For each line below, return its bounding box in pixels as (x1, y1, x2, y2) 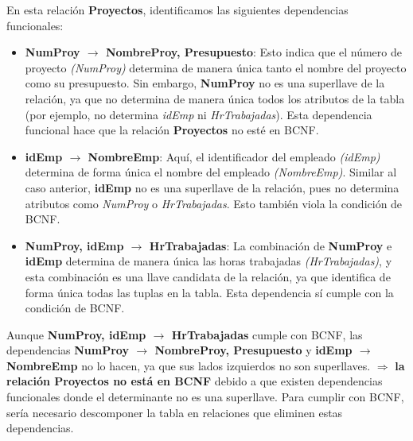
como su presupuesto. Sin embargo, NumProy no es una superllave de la (25, 75, 385, 91)
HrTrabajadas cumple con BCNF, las (171, 326, 363, 342)
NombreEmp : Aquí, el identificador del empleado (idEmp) (88, 148, 380, 164)
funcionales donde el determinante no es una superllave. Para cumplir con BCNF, (6, 389, 404, 405)
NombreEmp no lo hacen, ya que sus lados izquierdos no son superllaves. (6, 357, 371, 373)
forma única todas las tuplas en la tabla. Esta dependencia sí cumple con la (25, 284, 394, 300)
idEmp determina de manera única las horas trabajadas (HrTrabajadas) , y (25, 253, 392, 269)
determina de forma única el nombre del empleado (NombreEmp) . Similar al (25, 164, 397, 180)
